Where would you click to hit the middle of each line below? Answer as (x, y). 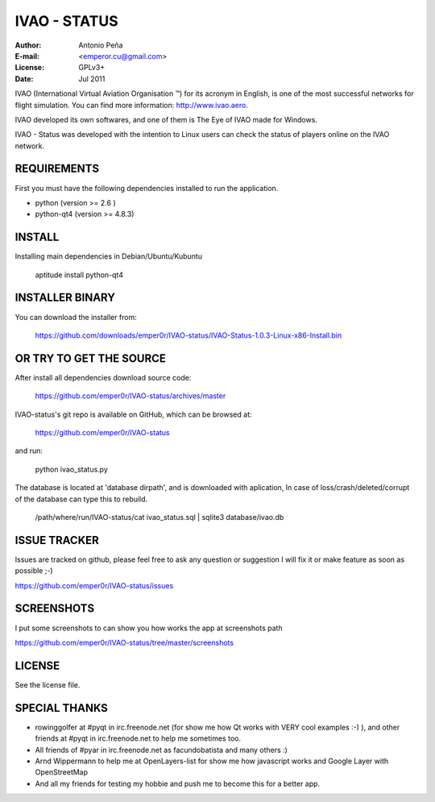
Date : (24, 79)
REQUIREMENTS (57, 169)
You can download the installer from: (76, 317)
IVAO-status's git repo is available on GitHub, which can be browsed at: (134, 414)
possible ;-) (34, 571)
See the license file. (48, 684)
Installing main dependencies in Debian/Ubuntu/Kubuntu (109, 256)
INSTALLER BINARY (65, 298)
